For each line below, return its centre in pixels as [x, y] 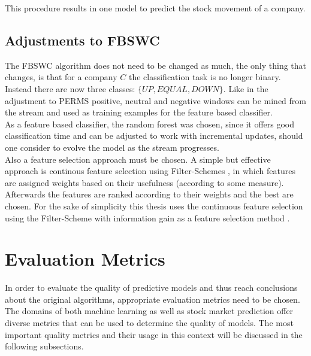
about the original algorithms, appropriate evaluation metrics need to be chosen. [153, 299]
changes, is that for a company [61, 77]
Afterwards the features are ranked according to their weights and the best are [149, 194]
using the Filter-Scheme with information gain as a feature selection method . [147, 217]
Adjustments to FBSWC [82, 40]
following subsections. [44, 346]
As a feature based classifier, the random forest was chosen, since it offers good [150, 124]
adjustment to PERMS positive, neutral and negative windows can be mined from [155, 100]
